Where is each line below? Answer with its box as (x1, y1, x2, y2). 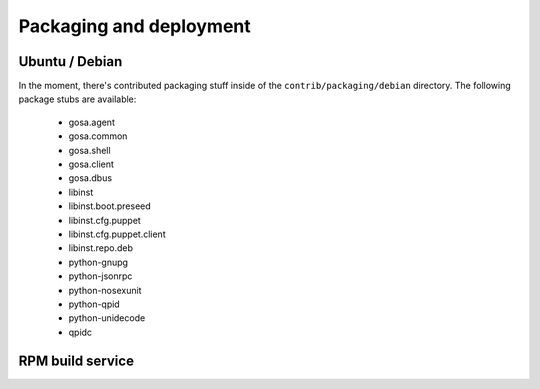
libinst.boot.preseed (68, 200, 152, 212)
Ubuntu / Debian (18, 53, 123, 70)
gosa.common (68, 130, 128, 142)
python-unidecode (68, 312, 146, 324)
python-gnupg (68, 256, 129, 268)
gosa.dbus (68, 172, 113, 184)
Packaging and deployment (18, 15, 252, 37)
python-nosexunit (68, 284, 142, 296)
